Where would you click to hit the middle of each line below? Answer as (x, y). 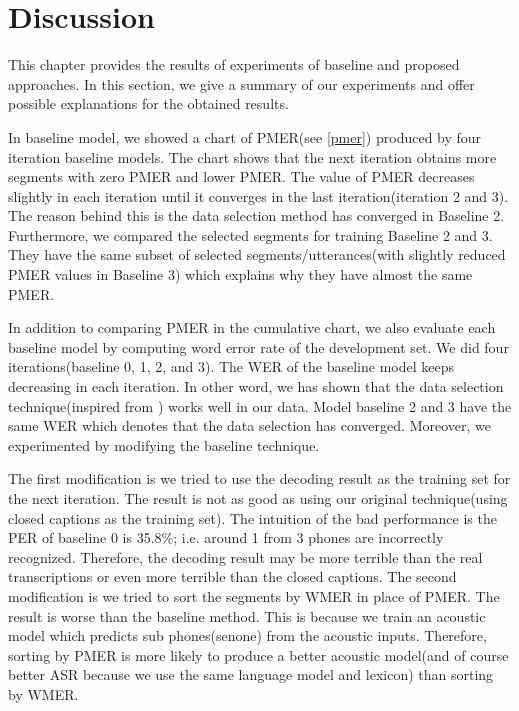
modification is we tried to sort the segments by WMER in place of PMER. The (254, 595)
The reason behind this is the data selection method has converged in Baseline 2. (256, 215)
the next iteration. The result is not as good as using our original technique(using (258, 498)
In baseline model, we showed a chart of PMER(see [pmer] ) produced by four (245, 136)
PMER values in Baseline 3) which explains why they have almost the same (240, 274)
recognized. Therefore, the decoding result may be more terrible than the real (245, 556)
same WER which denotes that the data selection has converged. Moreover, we (249, 425)
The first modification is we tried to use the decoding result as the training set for (259, 478)
